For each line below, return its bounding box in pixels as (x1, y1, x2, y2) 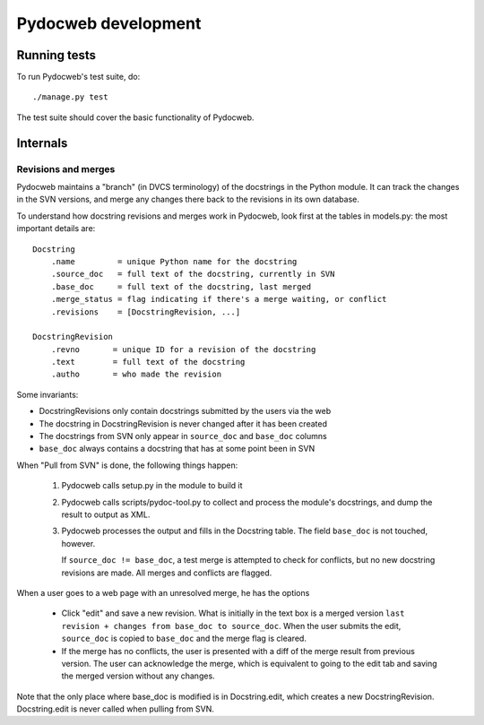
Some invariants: (16, 389, 79, 400)
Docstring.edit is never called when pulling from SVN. (16, 703, 215, 714)
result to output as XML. (61, 509, 151, 520)
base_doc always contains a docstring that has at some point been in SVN (39, 444, 315, 454)
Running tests (16, 47, 97, 63)
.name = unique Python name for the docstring (50, 256, 298, 266)
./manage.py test (32, 92, 108, 102)
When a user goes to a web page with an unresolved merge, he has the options (16, 587, 310, 598)
